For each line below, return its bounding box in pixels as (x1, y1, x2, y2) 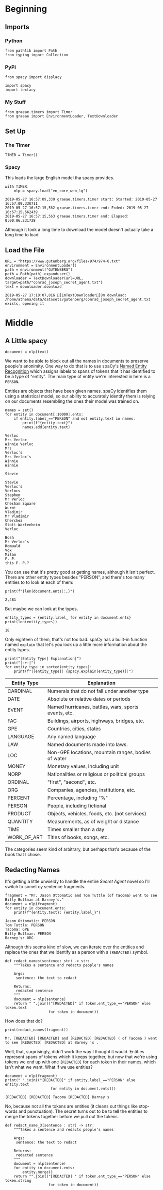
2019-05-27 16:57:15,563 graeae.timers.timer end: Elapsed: (5, 214, 130, 219)
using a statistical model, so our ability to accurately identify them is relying (5, 393, 156, 399)
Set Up (5, 127, 26, 135)
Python (5, 37, 23, 44)
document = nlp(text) (5, 349, 49, 355)
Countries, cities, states (47, 726, 101, 732)
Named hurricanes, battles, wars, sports (47, 704, 139, 711)
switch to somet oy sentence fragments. (5, 884, 86, 890)
